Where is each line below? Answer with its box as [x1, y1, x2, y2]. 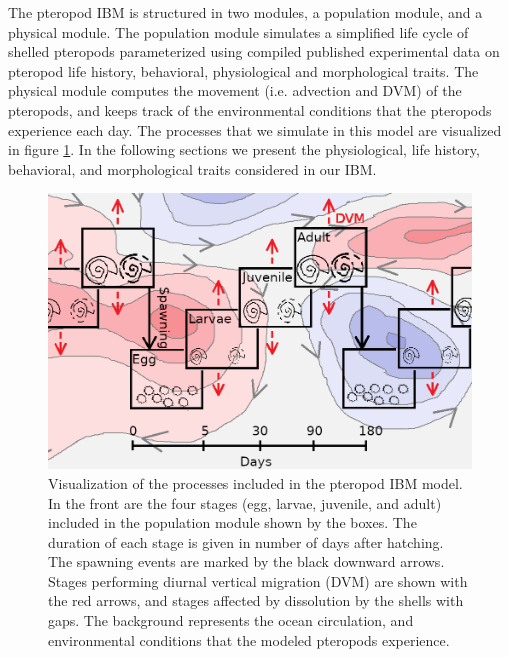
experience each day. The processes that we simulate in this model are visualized [8, 119, 502, 140]
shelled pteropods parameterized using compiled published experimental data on [8, 41, 500, 62]
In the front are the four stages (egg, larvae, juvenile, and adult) [48, 492, 442, 513]
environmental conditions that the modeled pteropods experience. [48, 629, 450, 650]
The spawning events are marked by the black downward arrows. [48, 551, 445, 572]
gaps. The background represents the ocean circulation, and [48, 610, 414, 631]
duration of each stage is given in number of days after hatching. [48, 531, 444, 552]
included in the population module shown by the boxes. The [48, 512, 417, 533]
